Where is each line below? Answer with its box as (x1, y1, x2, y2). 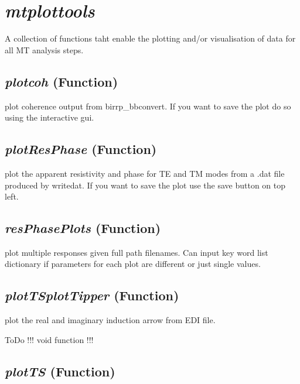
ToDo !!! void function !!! (5, 333, 94, 345)
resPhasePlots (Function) (5, 219, 161, 237)
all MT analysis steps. (5, 43, 84, 56)
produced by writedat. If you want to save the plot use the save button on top (5, 179, 286, 191)
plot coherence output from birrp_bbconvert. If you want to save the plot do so (5, 100, 291, 112)
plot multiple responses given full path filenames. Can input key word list (5, 246, 268, 258)
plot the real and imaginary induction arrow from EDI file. (5, 314, 216, 326)
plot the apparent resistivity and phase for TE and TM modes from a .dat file (5, 167, 285, 179)
